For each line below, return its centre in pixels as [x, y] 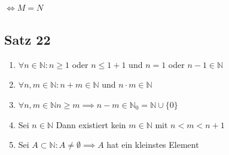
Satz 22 [28, 39]
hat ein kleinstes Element [153, 145]
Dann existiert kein [91, 124]
